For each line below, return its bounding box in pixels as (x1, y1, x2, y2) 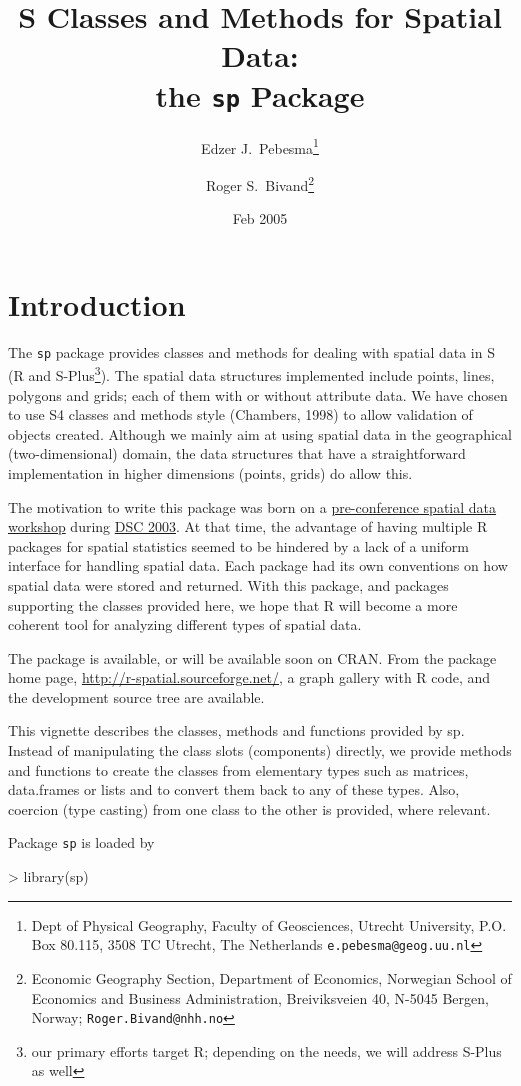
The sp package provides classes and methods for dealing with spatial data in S (8, 341, 495, 362)
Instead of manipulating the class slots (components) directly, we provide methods (8, 740, 512, 761)
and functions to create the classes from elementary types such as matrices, (8, 759, 469, 780)
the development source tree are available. (8, 686, 265, 707)
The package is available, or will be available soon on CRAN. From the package (8, 647, 497, 668)
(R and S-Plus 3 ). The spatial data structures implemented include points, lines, (8, 362, 495, 385)
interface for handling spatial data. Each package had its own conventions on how (8, 555, 508, 576)
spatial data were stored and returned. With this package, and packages (8, 574, 449, 595)
